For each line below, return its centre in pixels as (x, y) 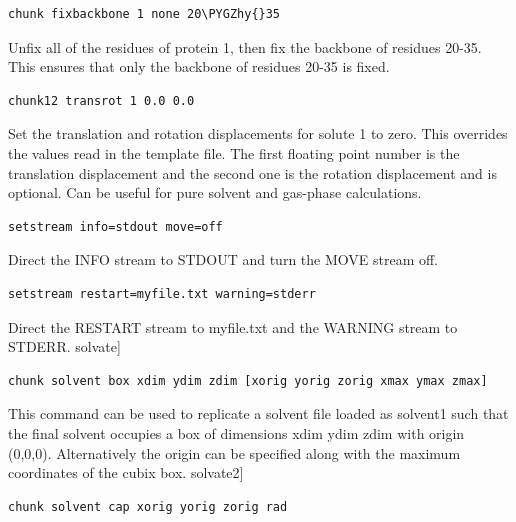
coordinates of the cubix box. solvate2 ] (126, 472)
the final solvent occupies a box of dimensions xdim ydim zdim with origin (236, 432)
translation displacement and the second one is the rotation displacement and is (252, 172)
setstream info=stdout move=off (115, 226)
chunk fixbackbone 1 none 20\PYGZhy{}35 (144, 14)
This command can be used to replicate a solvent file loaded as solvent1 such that (258, 413)
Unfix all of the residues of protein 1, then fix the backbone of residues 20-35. (245, 46)
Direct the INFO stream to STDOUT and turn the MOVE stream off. (223, 259)
